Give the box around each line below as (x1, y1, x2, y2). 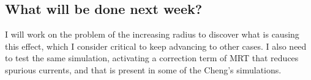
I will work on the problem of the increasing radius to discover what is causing (5, 28, 299, 41)
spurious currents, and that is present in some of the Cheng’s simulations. (5, 63, 282, 76)
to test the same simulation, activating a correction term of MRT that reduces (5, 52, 299, 64)
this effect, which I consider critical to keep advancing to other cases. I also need (5, 39, 307, 52)
